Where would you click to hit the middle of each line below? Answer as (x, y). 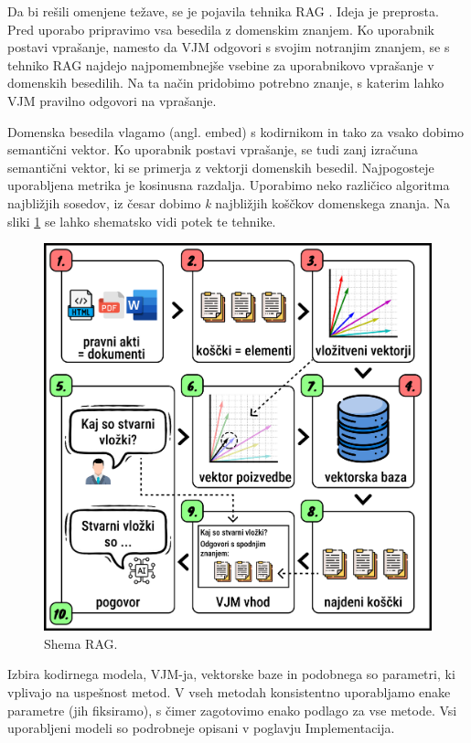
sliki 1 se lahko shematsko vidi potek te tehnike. (142, 221)
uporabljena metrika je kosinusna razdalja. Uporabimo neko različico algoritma (229, 185)
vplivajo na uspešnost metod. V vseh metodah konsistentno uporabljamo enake (229, 691)
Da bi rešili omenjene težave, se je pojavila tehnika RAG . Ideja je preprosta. (223, 11)
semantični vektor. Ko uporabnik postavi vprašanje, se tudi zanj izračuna (213, 149)
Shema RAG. (81, 643)
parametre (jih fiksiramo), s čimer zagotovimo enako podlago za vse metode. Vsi (232, 710)
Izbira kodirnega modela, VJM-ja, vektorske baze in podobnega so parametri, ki (231, 674)
